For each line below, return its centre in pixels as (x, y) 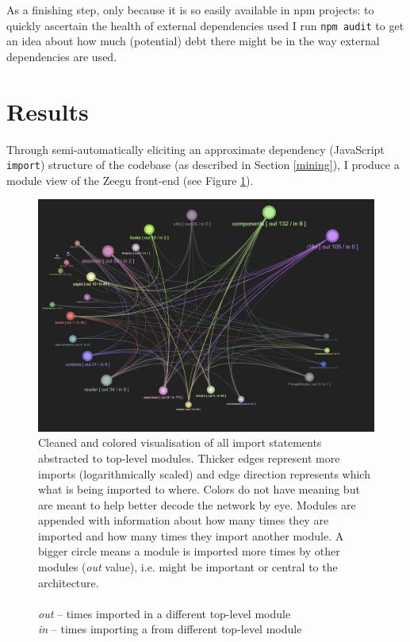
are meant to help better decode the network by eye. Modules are (197, 504)
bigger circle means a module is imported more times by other (189, 551)
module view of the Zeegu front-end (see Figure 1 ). (130, 180)
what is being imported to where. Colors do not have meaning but (199, 489)
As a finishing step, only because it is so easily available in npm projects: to (190, 10)
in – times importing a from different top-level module (170, 629)
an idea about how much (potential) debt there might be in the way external (193, 41)
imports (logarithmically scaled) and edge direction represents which (204, 473)
